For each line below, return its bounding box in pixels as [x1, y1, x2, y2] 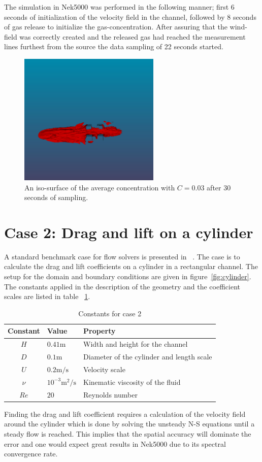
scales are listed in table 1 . [4, 291, 90, 302]
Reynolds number [83, 389, 138, 400]
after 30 [207, 182, 231, 192]
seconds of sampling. [24, 192, 88, 203]
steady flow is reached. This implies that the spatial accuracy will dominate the [4, 428, 251, 439]
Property [83, 325, 116, 336]
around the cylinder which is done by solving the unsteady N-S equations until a [4, 418, 255, 429]
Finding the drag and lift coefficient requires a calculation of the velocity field [4, 408, 246, 419]
